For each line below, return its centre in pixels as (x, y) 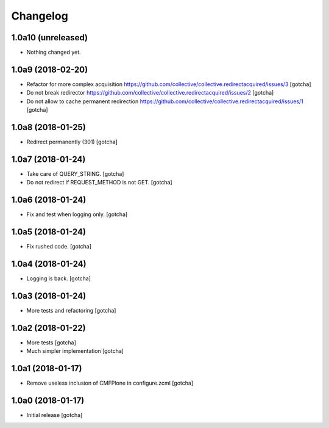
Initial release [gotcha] (55, 415)
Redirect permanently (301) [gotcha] (72, 142)
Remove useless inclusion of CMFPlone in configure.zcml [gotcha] (110, 383)
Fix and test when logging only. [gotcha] (77, 214)
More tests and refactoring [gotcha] (71, 310)
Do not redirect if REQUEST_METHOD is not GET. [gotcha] (100, 183)
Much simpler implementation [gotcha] (75, 351)
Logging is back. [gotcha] (59, 278)
